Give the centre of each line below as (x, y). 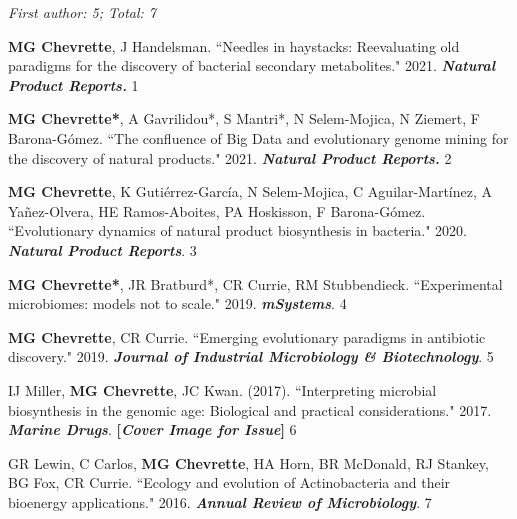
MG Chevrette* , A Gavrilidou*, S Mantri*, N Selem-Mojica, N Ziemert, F (244, 118)
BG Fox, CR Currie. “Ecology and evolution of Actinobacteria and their (229, 482)
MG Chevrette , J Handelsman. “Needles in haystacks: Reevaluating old (234, 45)
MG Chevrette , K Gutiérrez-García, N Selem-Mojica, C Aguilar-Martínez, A (250, 191)
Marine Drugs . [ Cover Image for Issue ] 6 (152, 429)
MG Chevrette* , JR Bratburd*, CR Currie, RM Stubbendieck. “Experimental (255, 283)
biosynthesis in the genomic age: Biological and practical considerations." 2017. (250, 409)
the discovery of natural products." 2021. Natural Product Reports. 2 (230, 157)
